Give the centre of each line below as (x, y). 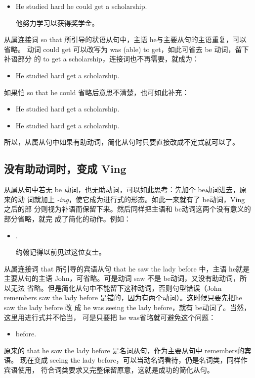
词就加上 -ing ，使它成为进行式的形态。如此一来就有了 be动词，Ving (136, 199)
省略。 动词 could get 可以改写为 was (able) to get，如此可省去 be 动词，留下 (127, 49)
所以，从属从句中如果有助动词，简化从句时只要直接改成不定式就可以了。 (122, 142)
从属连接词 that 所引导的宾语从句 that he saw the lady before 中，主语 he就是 (127, 268)
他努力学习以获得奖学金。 (57, 23)
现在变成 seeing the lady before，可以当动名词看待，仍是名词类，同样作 (134, 360)
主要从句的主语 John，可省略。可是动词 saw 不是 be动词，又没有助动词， (122, 278)
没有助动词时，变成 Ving (65, 169)
